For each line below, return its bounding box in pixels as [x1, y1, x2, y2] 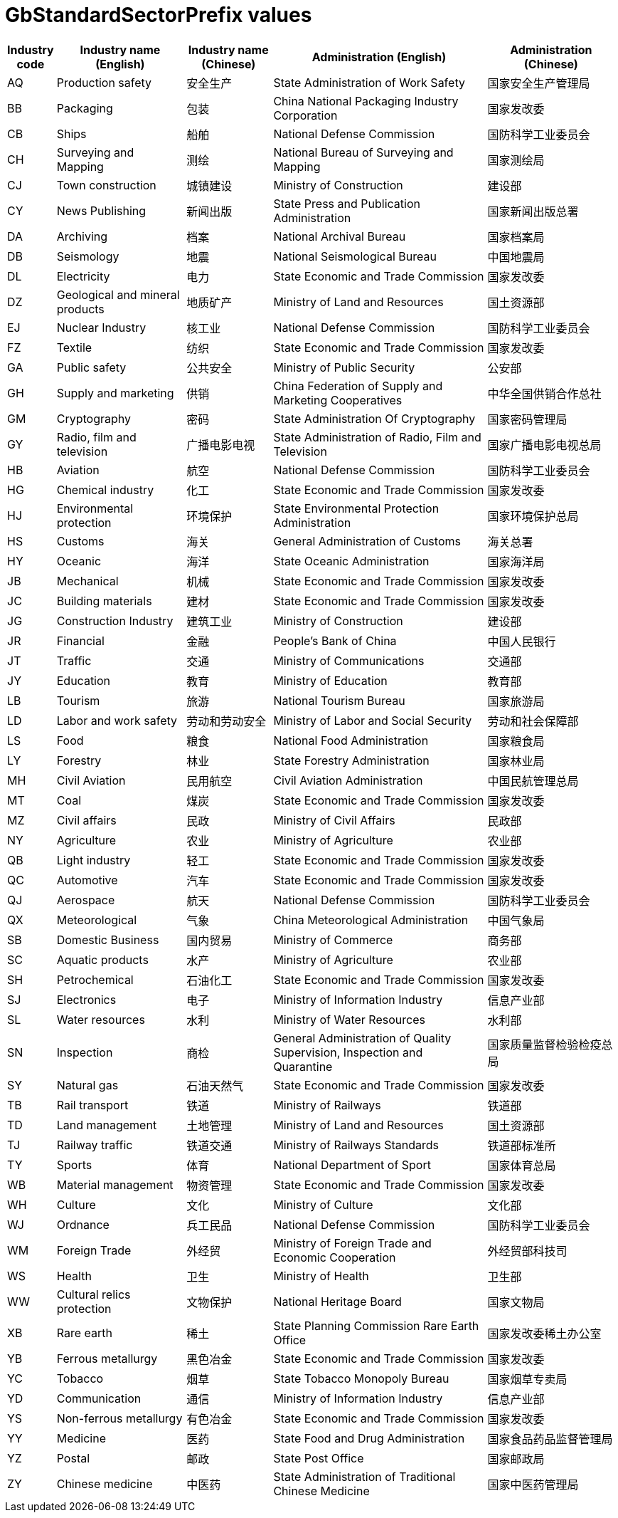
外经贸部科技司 [487, 1243, 568, 1258]
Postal [56, 1450, 90, 1465]
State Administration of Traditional [273, 1469, 456, 1484]
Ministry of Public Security [273, 360, 415, 375]
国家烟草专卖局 [487, 1371, 568, 1386]
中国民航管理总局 [487, 773, 579, 788]
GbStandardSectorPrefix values [5, 3, 312, 27]
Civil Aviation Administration [273, 773, 423, 787]
